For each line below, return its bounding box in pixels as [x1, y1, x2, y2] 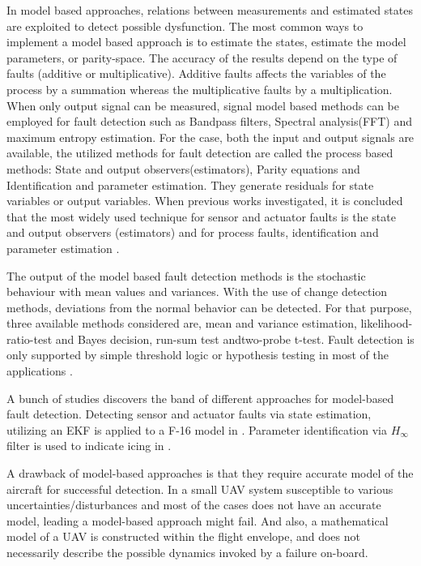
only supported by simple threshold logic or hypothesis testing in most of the [6, 346, 389, 363]
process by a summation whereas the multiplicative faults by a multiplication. [6, 80, 393, 97]
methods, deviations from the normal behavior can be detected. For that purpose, [6, 298, 412, 315]
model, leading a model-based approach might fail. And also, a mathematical [6, 512, 389, 529]
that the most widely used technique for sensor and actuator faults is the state [6, 208, 396, 225]
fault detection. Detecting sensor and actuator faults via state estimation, [6, 405, 372, 422]
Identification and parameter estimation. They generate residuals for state [6, 176, 374, 193]
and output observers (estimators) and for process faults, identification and [6, 224, 379, 241]
